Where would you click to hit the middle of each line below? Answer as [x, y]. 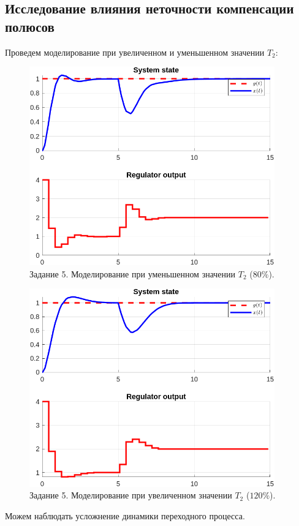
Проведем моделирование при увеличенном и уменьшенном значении [135, 52]
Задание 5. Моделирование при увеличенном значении [131, 495]
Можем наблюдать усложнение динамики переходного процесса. [125, 516]
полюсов [30, 26]
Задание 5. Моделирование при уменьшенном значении [133, 273]
